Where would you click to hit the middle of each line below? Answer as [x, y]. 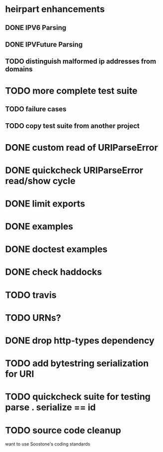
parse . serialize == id [50, 407]
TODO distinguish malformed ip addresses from [81, 62]
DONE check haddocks [54, 272]
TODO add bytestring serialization [77, 363]
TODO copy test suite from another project [73, 126]
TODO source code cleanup [63, 430]
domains [19, 69]
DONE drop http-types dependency [80, 341]
